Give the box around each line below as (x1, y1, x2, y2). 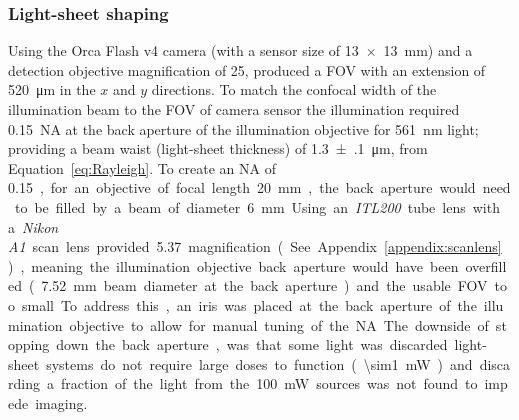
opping (8, 334, 50, 355)
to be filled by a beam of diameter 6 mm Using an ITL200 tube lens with (14, 196, 500, 217)
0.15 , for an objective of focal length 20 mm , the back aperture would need (8, 177, 511, 198)
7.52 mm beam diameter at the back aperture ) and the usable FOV (41, 275, 488, 296)
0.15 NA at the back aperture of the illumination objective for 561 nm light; (8, 118, 479, 139)
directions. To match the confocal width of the (151, 79, 437, 100)
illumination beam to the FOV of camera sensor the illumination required (8, 99, 460, 119)
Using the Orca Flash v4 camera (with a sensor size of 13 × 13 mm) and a (8, 40, 473, 61)
